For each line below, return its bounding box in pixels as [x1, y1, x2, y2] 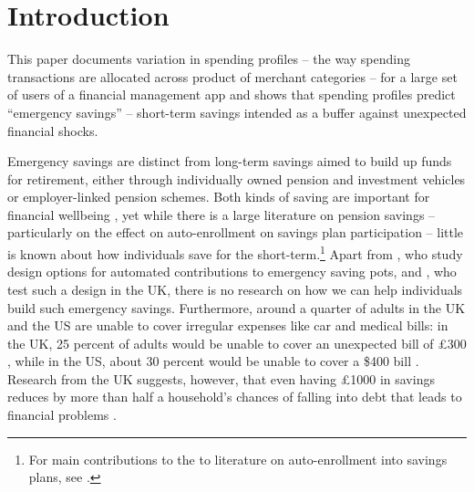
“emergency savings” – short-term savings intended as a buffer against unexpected [7, 102, 467, 121]
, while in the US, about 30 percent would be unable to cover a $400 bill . [7, 351, 419, 371]
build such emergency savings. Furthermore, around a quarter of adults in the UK [7, 298, 466, 317]
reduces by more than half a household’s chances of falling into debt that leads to [7, 387, 462, 406]
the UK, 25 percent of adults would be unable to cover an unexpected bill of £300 [7, 333, 467, 352]
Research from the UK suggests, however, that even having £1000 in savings [7, 369, 435, 388]
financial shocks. [7, 120, 98, 140]
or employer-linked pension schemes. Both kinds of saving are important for [7, 187, 430, 206]
